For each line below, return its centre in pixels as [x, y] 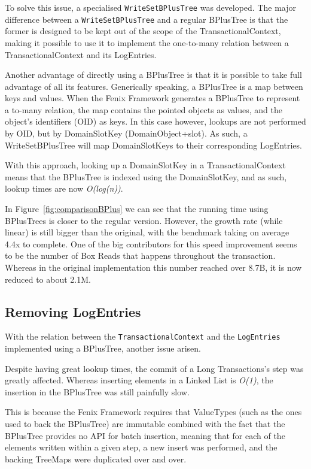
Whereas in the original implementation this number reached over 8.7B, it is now [153, 267]
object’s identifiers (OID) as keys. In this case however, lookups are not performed [155, 121]
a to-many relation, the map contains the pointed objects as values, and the [144, 109]
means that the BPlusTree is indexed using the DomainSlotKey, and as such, [146, 176]
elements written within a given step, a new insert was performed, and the [141, 447]
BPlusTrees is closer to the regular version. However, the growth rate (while [144, 220]
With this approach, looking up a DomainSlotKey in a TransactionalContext [145, 165]
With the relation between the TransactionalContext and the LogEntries [143, 336]
